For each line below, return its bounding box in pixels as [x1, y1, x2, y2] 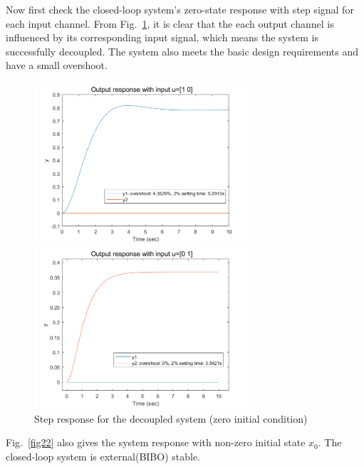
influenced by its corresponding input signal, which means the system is [6, 30, 318, 45]
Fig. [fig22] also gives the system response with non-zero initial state [6, 435, 306, 450]
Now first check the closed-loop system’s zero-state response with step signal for [6, 2, 354, 16]
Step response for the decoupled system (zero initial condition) [34, 411, 308, 426]
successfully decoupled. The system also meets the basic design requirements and [6, 43, 359, 58]
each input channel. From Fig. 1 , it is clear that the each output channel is [6, 16, 334, 31]
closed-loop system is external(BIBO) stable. [6, 448, 200, 463]
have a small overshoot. [6, 58, 108, 73]
